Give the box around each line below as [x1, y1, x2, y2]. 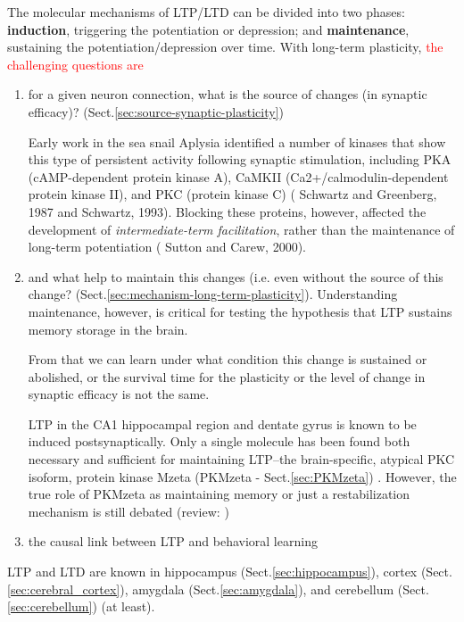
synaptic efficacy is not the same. [28, 385, 210, 403]
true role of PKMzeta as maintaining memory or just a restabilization [28, 485, 410, 503]
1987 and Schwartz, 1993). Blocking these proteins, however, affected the [28, 202, 427, 220]
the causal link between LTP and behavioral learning [28, 532, 318, 551]
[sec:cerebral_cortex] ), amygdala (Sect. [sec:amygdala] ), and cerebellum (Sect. [7, 579, 429, 598]
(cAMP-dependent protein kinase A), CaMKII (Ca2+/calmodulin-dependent [28, 167, 449, 186]
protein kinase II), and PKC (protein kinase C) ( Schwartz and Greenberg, [28, 185, 437, 203]
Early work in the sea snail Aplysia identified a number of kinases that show [28, 132, 446, 151]
